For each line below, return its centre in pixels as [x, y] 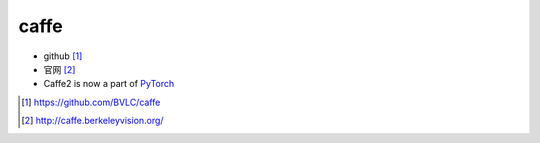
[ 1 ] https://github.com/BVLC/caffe [91, 102]
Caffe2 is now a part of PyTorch [109, 84]
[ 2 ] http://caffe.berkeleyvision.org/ [92, 121]
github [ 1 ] [63, 56]
